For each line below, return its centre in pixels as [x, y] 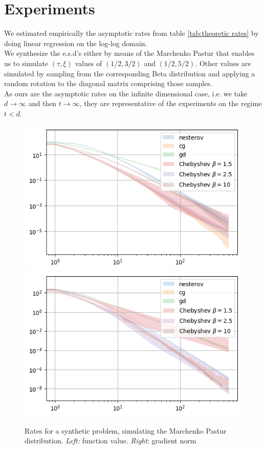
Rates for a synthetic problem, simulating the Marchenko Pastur [126, 430]
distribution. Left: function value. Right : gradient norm [110, 441]
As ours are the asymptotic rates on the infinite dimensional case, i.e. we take [126, 93]
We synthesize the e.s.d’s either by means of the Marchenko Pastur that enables [129, 53]
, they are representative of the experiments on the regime [171, 103]
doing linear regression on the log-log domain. [76, 43]
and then [42, 103]
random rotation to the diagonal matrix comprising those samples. [108, 83]
